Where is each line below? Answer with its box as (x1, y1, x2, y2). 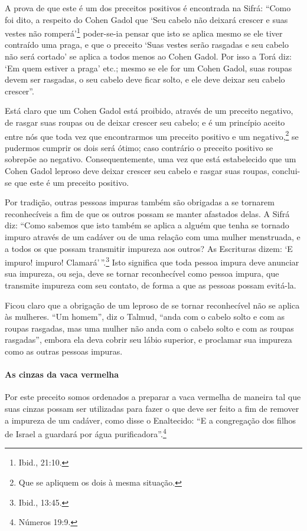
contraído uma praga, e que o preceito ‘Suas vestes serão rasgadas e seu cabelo (5, 38, 289, 51)
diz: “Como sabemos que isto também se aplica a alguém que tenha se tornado (5, 219, 289, 231)
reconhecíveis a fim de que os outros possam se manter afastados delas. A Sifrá (5, 207, 290, 219)
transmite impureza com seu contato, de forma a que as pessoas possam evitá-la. (5, 279, 296, 291)
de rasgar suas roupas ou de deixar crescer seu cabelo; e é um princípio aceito (5, 116, 285, 128)
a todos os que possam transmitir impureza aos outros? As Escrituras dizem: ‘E (5, 242, 293, 254)
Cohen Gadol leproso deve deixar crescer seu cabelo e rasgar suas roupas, (5, 165, 270, 177)
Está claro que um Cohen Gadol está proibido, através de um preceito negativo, (5, 104, 293, 117)
